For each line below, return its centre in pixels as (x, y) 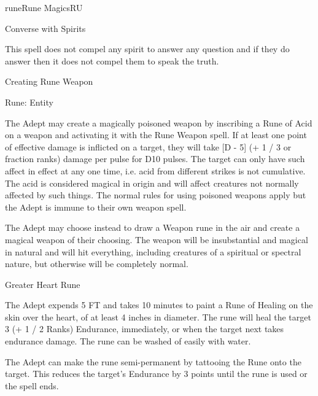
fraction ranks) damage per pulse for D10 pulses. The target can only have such (155, 159)
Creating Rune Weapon (49, 81)
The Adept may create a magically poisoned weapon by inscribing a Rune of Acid (159, 122)
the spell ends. (32, 385)
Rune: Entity (29, 102)
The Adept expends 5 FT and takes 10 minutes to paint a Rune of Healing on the (159, 305)
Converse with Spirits (45, 28)
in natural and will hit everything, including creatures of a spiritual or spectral (153, 251)
